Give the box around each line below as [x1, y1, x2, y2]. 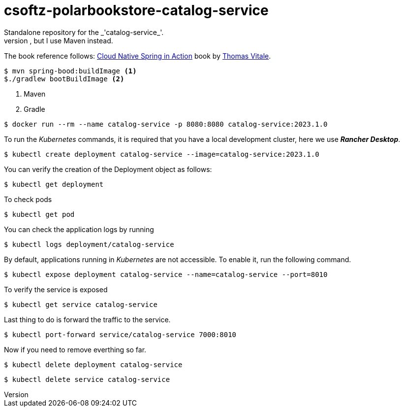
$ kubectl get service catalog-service [4, 300, 157, 308]
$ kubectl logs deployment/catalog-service [4, 240, 174, 248]
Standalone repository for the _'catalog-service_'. [4, 28, 164, 36]
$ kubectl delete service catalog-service [4, 375, 170, 383]
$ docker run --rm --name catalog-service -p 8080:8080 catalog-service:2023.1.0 [4, 120, 328, 128]
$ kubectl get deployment [4, 180, 104, 188]
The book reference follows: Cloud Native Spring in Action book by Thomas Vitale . [4, 51, 271, 60]
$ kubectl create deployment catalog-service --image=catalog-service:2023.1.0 [4, 150, 319, 158]
